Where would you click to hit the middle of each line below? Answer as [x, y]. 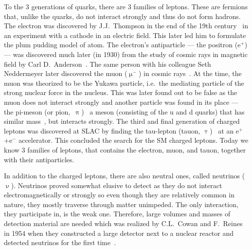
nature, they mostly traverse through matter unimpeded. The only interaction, [121, 204]
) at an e [225, 130]
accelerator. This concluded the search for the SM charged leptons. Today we [134, 140]
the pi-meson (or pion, [37, 111]
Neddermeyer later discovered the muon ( [66, 73]
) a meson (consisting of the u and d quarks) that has [163, 111]
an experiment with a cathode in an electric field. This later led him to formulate [125, 35]
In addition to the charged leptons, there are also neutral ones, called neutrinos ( [125, 176]
